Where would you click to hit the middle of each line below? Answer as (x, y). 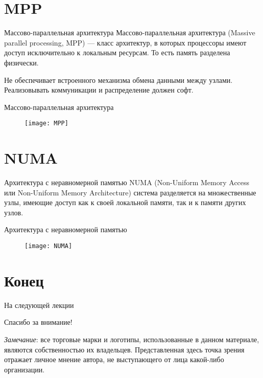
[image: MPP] (46, 124)
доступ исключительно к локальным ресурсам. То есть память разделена (117, 52)
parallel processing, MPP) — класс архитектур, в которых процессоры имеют (125, 42)
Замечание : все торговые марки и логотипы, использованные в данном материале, (132, 339)
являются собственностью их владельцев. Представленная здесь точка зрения (124, 349)
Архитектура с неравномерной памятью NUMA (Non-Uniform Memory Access (127, 182)
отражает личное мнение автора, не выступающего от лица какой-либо (114, 359)
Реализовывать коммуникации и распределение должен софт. (99, 90)
